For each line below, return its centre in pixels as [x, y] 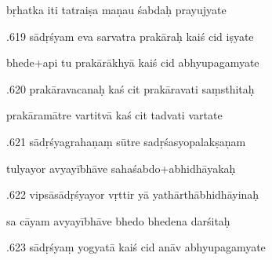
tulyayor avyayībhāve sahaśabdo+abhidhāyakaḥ [121, 168]
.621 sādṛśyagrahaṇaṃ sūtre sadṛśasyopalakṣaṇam [126, 141]
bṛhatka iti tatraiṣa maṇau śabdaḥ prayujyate [116, 9]
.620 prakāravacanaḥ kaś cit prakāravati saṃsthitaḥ [131, 88]
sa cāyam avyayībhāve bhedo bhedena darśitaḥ [118, 220]
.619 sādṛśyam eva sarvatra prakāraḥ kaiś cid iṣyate [130, 36]
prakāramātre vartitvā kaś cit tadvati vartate [114, 115]
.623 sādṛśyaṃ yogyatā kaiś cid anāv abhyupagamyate [136, 247]
